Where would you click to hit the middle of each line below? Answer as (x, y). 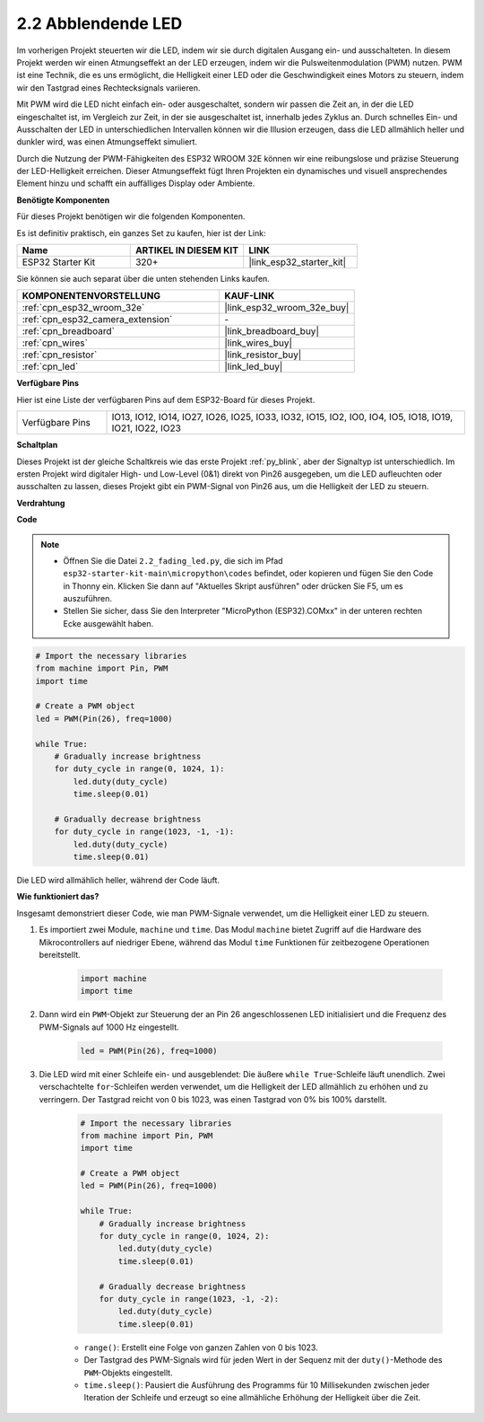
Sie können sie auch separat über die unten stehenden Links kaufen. (143, 279)
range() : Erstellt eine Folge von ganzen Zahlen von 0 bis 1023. (201, 1347)
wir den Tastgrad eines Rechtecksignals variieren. (108, 88)
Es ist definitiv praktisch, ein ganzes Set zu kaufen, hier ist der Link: (141, 233)
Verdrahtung (41, 503)
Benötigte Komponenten (63, 200)
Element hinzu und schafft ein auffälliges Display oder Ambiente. (136, 183)
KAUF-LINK (250, 296)
